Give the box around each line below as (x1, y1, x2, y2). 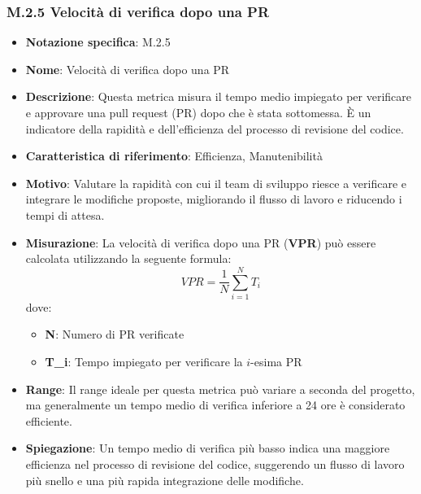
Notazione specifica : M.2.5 (25, 33, 171, 50)
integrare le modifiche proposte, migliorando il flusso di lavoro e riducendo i (25, 190, 402, 208)
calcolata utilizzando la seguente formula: (25, 250, 232, 267)
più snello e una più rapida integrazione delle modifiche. (25, 471, 304, 488)
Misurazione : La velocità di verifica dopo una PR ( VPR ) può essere (25, 234, 376, 251)
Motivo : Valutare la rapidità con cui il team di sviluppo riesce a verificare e (25, 174, 406, 191)
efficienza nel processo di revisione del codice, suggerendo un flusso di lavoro (25, 456, 405, 473)
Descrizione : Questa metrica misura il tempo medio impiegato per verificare (25, 88, 412, 105)
